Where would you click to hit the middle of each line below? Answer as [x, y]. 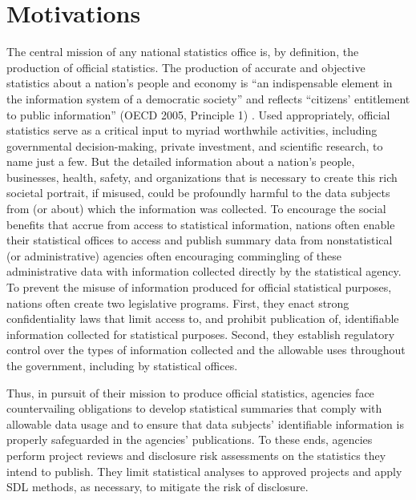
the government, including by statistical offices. [122, 365]
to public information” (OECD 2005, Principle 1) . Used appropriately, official [198, 114]
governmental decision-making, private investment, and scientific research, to [195, 145]
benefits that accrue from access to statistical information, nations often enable [201, 224]
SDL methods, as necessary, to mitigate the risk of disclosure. [158, 487]
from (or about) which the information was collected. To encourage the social [196, 209]
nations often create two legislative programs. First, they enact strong [178, 302]
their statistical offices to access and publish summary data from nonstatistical [200, 240]
